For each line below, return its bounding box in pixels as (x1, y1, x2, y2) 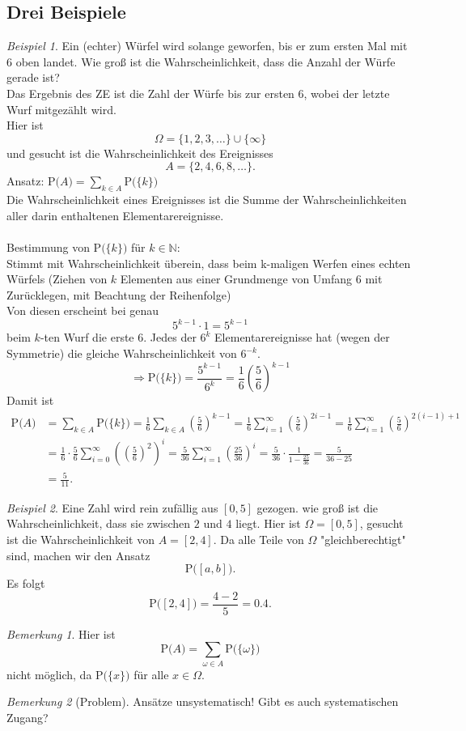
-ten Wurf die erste (40, 329, 134, 346)
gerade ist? (6, 69, 60, 86)
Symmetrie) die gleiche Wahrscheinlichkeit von (6, 345, 237, 361)
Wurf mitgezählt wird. (6, 100, 116, 117)
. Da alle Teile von (213, 531, 304, 548)
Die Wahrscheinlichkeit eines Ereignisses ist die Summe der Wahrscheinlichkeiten (6, 191, 407, 208)
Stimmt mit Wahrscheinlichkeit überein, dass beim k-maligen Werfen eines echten (6, 254, 411, 271)
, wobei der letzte (303, 84, 390, 101)
